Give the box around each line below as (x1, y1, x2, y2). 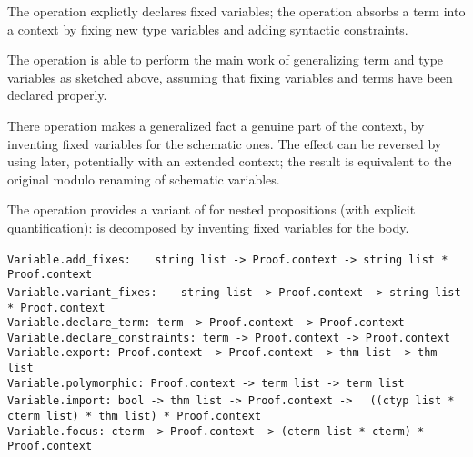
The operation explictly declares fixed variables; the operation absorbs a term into (7, 2, 466, 20)
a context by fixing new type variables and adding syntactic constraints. (7, 19, 408, 38)
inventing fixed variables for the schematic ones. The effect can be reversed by (7, 134, 442, 153)
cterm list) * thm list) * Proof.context (7, 410, 262, 423)
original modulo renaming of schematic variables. (7, 169, 280, 188)
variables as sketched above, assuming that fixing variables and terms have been (7, 67, 453, 86)
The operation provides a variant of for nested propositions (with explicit (7, 200, 416, 219)
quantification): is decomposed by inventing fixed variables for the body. (7, 217, 409, 236)
